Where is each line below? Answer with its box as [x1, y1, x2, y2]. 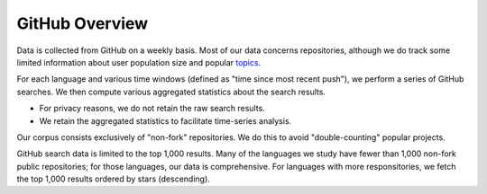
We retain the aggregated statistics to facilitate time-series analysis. [39, 115, 292, 126]
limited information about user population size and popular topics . [16, 57, 262, 67]
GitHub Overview [16, 13, 149, 33]
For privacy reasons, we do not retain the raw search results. [39, 103, 265, 114]
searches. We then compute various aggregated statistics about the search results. [16, 86, 326, 97]
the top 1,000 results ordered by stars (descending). [16, 173, 211, 184]
